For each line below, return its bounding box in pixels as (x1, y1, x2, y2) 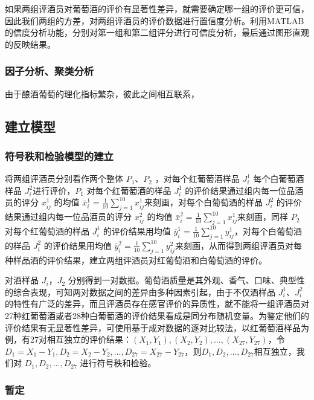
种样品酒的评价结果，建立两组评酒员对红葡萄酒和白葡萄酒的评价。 (5, 253, 267, 266)
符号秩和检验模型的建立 (5, 148, 114, 163)
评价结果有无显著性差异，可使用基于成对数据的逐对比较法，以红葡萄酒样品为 (5, 321, 309, 334)
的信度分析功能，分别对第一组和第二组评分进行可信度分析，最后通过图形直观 (5, 26, 309, 39)
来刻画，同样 (237, 210, 288, 223)
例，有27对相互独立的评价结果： (5, 333, 132, 346)
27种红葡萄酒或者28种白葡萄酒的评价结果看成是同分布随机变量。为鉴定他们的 (5, 309, 309, 321)
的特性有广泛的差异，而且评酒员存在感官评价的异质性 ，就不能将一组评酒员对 (5, 297, 309, 310)
